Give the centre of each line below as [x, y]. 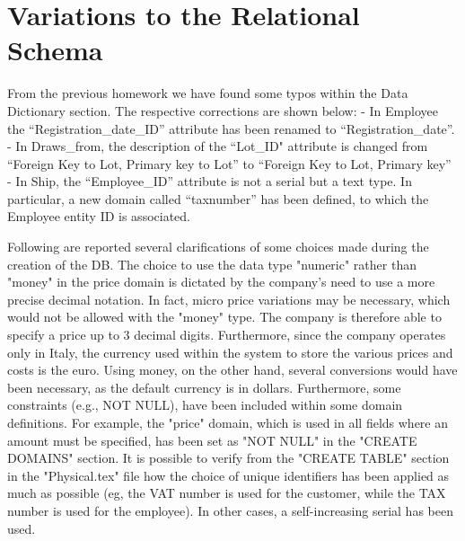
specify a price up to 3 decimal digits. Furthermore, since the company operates [227, 335]
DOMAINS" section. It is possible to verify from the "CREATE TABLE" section [228, 458]
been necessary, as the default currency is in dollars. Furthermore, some [204, 387]
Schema [55, 50]
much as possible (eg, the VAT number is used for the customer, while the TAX [227, 493]
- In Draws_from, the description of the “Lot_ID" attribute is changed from [218, 146]
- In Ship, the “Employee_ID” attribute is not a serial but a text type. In [210, 181]
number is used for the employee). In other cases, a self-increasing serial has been [230, 510]
